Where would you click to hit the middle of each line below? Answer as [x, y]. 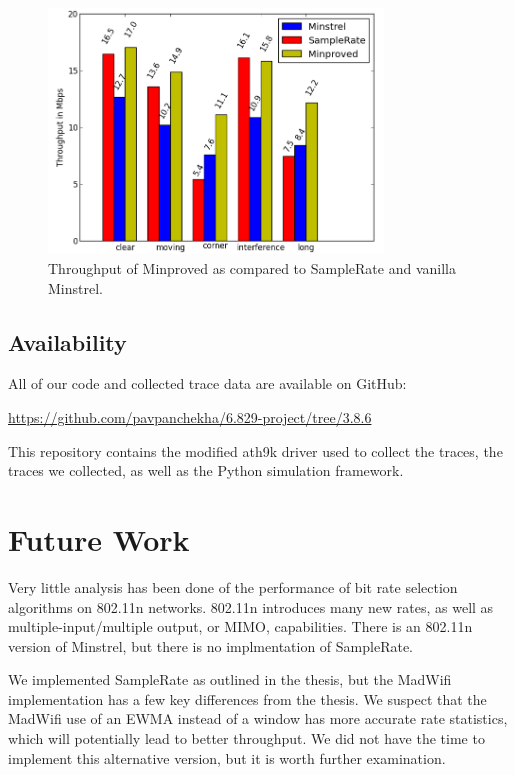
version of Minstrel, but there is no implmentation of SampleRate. [211, 645]
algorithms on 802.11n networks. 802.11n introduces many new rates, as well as [251, 606]
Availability [67, 341]
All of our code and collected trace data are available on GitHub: [207, 383]
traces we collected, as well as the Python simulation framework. [206, 470]
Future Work [99, 538]
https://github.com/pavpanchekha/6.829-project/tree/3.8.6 [190, 417]
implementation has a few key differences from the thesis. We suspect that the [247, 698]
